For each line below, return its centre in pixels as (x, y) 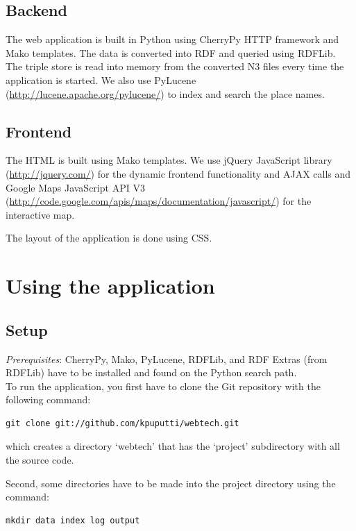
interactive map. (40, 214)
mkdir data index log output (73, 520)
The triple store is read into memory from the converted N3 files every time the (175, 66)
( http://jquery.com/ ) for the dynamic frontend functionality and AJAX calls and (178, 173)
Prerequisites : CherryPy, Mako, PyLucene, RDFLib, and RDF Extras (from (167, 359)
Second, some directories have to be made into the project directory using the (171, 483)
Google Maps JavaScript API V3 (75, 187)
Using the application (110, 286)
